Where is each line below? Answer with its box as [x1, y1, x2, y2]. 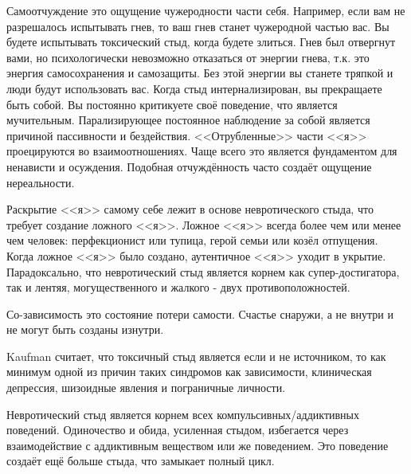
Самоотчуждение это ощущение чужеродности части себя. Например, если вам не [6, 2, 405, 18]
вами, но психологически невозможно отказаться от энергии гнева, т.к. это [6, 49, 370, 65]
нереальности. [6, 174, 75, 190]
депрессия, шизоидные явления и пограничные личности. [6, 379, 286, 396]
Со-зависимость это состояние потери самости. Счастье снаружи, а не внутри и [6, 305, 394, 322]
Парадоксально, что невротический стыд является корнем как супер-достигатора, [6, 263, 400, 280]
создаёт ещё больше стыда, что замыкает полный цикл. [6, 452, 275, 469]
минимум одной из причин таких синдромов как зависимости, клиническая [6, 363, 372, 380]
